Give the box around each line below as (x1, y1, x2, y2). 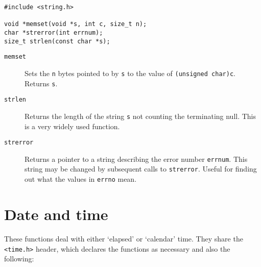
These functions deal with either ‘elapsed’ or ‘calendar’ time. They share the (4, 233, 243, 244)
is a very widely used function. (25, 120, 120, 131)
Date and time (4, 203, 108, 224)
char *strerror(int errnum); (4, 29, 103, 36)
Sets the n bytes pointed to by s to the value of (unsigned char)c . (25, 67, 235, 78)
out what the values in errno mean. (25, 174, 137, 184)
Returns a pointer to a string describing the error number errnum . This (25, 153, 248, 164)
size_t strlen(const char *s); (4, 37, 110, 45)
